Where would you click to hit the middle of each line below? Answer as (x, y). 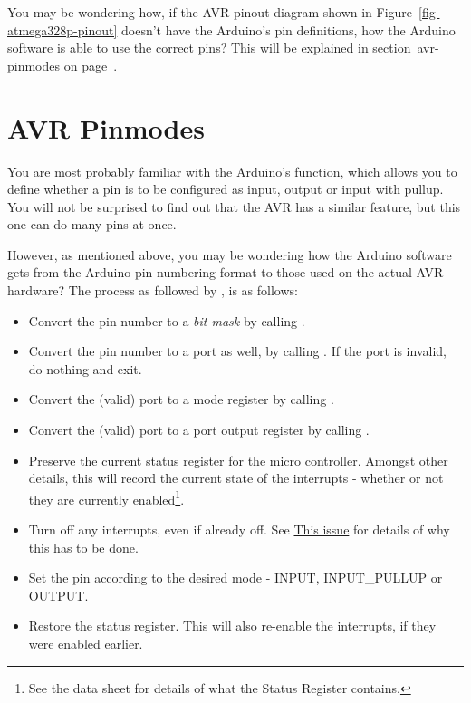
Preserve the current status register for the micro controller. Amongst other (238, 460)
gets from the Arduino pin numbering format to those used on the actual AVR (226, 272)
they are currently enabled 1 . (106, 497)
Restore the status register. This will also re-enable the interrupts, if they (232, 626)
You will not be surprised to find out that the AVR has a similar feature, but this (234, 206)
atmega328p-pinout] (62, 29)
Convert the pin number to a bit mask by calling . (167, 320)
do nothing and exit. (85, 368)
